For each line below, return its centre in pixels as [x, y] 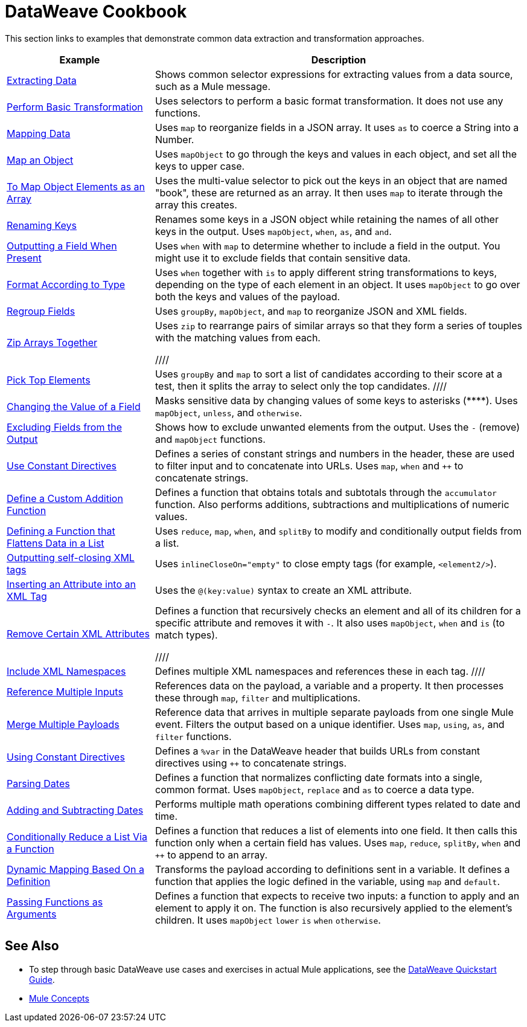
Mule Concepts [59, 998]
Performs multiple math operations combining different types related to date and [338, 804]
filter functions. [193, 736]
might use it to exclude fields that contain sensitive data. [283, 258]
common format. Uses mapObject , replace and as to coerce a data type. [315, 789]
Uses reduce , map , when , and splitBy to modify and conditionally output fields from [338, 531]
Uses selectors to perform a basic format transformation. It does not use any [329, 101]
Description [339, 60]
